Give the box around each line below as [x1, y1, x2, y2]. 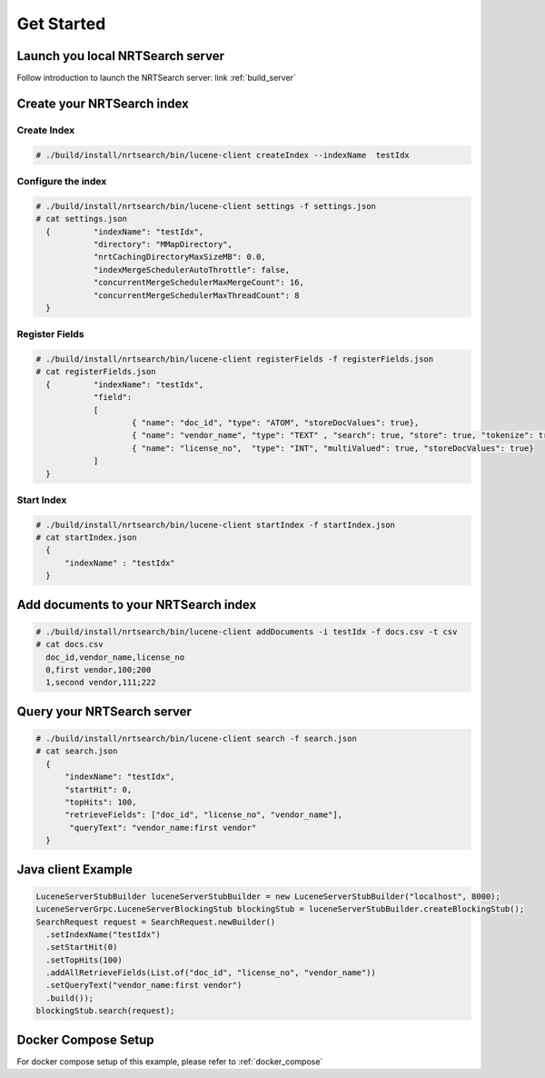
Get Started [16, 14, 106, 34]
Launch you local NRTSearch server [16, 48, 225, 64]
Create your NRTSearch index [16, 95, 190, 111]
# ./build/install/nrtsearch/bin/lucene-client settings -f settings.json [35, 201, 377, 211]
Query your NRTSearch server [16, 704, 193, 719]
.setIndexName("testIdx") [45, 929, 161, 940]
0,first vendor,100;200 [45, 664, 152, 675]
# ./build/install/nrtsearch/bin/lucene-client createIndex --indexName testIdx [35, 150, 411, 160]
